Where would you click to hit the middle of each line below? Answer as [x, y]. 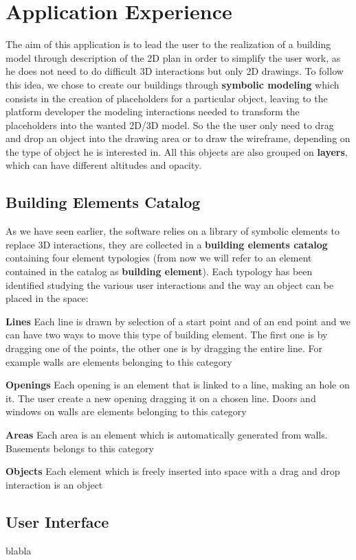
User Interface [57, 521]
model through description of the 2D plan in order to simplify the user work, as [173, 57]
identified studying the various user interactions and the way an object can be [170, 284]
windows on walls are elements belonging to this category [126, 411]
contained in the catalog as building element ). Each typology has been [159, 271]
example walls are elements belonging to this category [119, 361]
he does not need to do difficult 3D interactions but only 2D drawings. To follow [175, 71]
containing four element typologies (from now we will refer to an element [159, 258]
